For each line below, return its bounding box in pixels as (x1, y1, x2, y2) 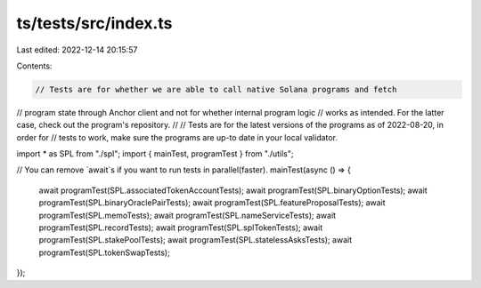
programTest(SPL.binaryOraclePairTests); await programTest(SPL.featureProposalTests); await (38, 197, 387, 208)
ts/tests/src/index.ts (16, 13, 173, 33)
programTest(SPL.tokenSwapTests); (38, 247, 171, 258)
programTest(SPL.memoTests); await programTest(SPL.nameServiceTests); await (38, 210, 337, 220)
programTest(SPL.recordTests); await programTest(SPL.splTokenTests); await (38, 222, 323, 233)
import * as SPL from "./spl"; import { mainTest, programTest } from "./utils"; (16, 148, 294, 159)
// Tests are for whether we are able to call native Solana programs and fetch (35, 84, 397, 94)
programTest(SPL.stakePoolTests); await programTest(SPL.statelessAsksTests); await (38, 235, 353, 245)
